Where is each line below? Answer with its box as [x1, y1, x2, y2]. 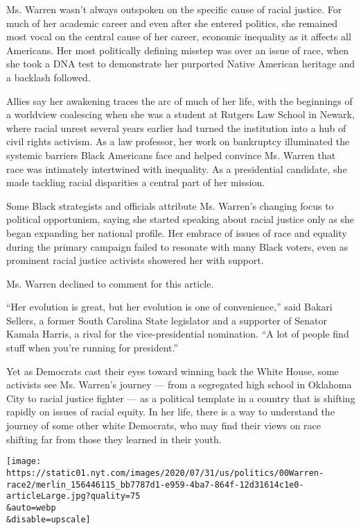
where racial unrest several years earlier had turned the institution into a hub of [6, 120, 346, 135]
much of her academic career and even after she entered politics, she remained [6, 15, 337, 30]
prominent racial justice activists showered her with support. [6, 253, 264, 267]
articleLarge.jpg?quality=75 [6, 491, 141, 502]
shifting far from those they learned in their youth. [6, 431, 222, 446]
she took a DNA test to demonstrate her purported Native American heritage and [6, 56, 355, 71]
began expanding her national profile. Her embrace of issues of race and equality [6, 225, 347, 240]
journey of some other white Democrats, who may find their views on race [6, 418, 322, 433]
